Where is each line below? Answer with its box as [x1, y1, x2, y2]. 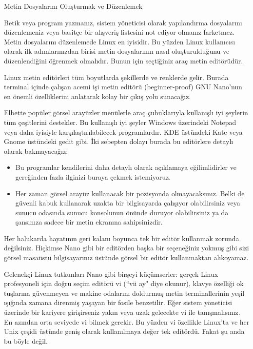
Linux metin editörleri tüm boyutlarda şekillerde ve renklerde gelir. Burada [4, 72, 229, 82]
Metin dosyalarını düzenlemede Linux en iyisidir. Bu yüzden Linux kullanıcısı [4, 36, 235, 46]
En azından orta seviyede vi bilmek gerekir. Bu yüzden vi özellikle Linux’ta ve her [4, 316, 250, 327]
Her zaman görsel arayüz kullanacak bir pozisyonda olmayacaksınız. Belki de [15, 188, 245, 198]
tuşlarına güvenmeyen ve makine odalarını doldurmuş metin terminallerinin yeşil [4, 287, 245, 298]
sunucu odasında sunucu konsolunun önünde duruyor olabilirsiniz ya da [15, 207, 229, 217]
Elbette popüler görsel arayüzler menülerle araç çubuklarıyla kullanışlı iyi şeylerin [4, 107, 248, 118]
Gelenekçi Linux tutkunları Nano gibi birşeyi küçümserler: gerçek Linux [4, 268, 218, 279]
